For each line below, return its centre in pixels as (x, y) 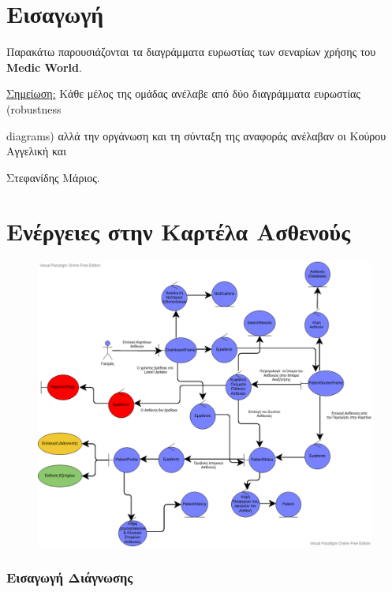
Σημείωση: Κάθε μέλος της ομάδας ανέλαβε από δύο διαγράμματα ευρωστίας (183, 93)
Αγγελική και (36, 151)
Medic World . (44, 67)
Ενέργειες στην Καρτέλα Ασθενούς (178, 231)
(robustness (34, 108)
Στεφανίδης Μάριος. (53, 177)
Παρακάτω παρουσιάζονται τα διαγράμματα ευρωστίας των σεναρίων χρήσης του (191, 52)
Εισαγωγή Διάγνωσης (70, 577)
